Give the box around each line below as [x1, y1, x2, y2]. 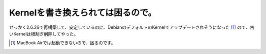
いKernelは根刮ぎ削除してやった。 [9, 31, 78, 36]
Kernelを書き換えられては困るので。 [9, 7, 157, 18]
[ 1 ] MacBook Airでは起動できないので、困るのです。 [10, 40, 116, 46]
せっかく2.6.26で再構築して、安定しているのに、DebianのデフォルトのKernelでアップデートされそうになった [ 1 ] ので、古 [9, 24, 255, 30]
